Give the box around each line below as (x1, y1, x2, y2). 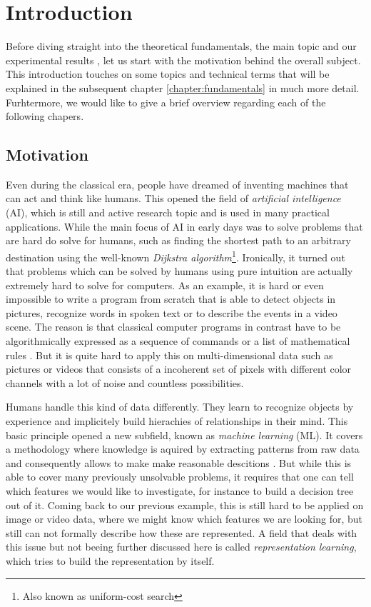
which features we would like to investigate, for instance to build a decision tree (6, 483, 354, 498)
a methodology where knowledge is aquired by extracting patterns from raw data (6, 441, 360, 456)
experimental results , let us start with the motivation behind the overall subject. (6, 52, 361, 67)
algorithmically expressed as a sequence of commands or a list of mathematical (6, 333, 350, 348)
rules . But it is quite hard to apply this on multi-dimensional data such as (6, 347, 333, 362)
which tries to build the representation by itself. (6, 553, 215, 568)
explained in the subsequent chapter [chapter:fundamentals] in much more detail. (6, 80, 360, 95)
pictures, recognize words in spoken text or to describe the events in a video (6, 305, 337, 320)
